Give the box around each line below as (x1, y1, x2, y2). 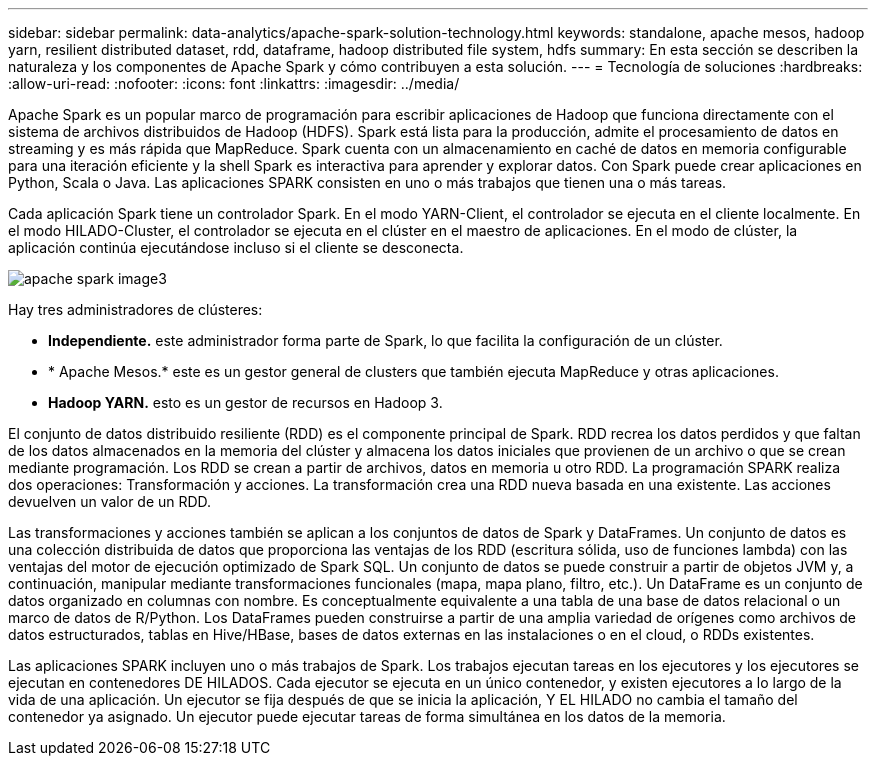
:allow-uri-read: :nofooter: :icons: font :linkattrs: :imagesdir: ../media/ (8, 75, 460, 92)
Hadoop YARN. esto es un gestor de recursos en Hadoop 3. (48, 394, 443, 411)
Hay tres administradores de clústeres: (8, 301, 263, 318)
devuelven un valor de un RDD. (8, 493, 212, 510)
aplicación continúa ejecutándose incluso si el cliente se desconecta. (8, 239, 464, 256)
